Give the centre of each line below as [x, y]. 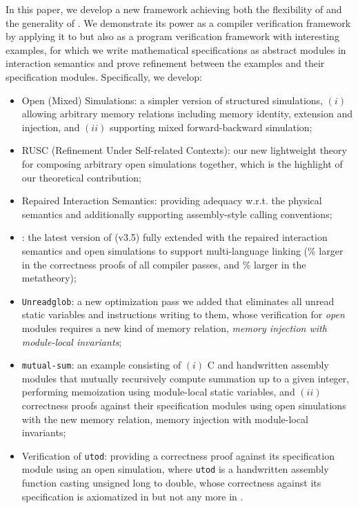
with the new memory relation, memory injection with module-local [165, 419]
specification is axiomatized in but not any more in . [132, 496]
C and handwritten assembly [268, 365]
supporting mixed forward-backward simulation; [211, 127]
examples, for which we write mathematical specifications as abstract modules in [176, 49]
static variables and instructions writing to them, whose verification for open [183, 314]
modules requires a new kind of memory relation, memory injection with [174, 328]
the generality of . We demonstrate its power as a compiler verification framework [178, 22]
